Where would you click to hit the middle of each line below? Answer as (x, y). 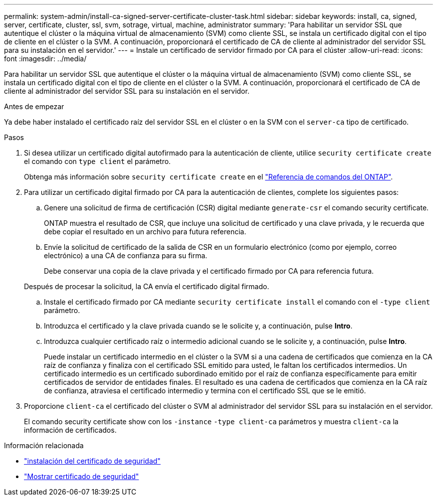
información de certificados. (70, 430)
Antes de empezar (34, 106)
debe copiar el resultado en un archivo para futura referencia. (145, 232)
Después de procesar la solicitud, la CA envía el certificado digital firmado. (147, 286)
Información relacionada (44, 445)
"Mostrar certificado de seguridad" (82, 476)
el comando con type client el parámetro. (98, 161)
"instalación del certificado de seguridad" (92, 461)
